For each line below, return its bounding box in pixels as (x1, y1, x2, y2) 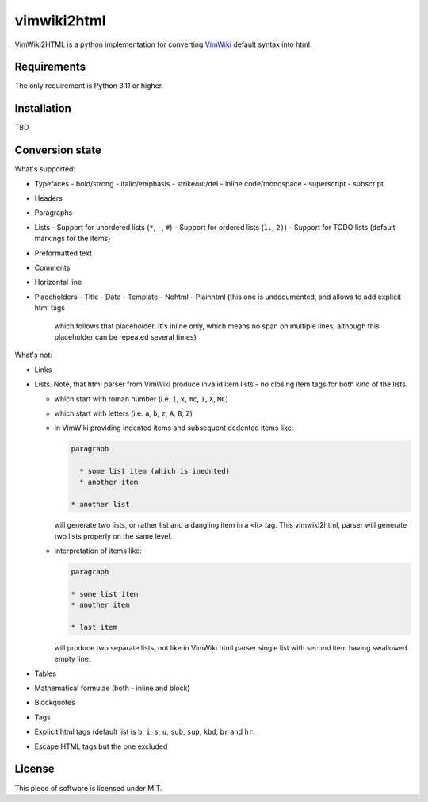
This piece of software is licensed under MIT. (14, 783, 162, 792)
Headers (34, 194, 63, 203)
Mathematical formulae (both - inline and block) (34, 683, 190, 693)
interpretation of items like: (54, 546, 143, 555)
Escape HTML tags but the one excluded (34, 742, 168, 751)
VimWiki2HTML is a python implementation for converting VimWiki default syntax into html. (14, 40, 312, 49)
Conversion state (14, 144, 102, 157)
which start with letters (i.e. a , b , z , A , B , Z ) (54, 409, 193, 418)
